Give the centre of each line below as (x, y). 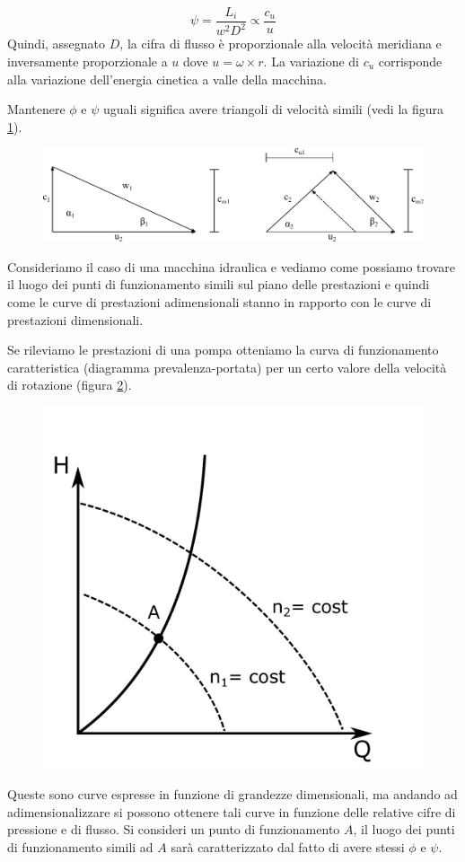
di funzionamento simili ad (80, 847)
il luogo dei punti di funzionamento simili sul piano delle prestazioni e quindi (219, 284)
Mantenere (36, 109)
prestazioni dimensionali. (75, 319)
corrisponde (410, 61)
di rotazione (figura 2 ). (70, 385)
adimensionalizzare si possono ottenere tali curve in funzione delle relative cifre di (232, 811)
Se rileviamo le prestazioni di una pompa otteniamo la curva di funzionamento (223, 350)
